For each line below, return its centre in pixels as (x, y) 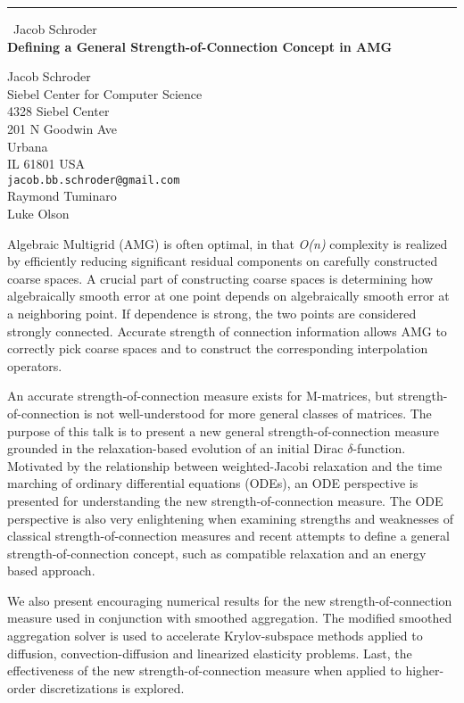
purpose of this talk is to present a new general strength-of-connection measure (224, 430)
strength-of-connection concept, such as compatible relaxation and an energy (217, 553)
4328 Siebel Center (58, 111)
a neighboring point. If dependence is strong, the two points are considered (212, 313)
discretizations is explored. (112, 687)
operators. (35, 365)
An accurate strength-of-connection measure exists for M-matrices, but (201, 396)
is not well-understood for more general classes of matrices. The (257, 413)
